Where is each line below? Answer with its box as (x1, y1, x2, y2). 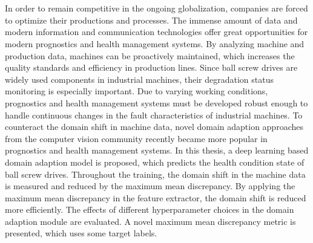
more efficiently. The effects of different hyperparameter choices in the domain (5, 203, 294, 216)
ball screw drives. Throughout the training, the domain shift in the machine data (5, 167, 306, 180)
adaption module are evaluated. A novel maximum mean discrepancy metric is (5, 215, 296, 227)
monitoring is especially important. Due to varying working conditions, (5, 85, 268, 97)
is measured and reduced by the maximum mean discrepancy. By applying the (5, 180, 295, 192)
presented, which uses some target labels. (5, 227, 157, 239)
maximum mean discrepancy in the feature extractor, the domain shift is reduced (5, 191, 306, 204)
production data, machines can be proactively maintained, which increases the (5, 49, 295, 62)
